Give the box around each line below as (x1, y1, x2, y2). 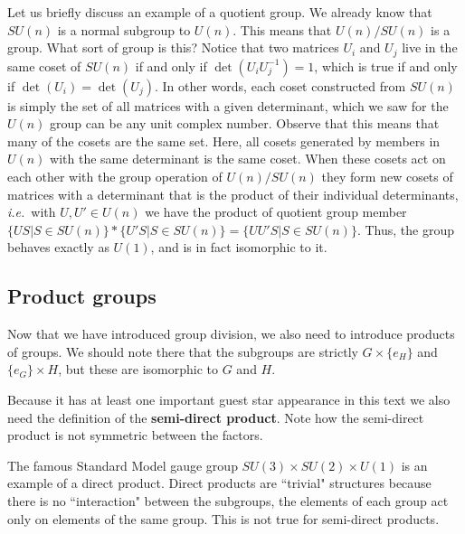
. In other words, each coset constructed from (154, 76, 406, 95)
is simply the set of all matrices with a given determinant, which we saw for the (7, 96, 449, 115)
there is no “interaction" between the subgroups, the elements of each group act (7, 491, 449, 510)
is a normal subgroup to (57, 20, 191, 39)
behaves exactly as (7, 238, 109, 257)
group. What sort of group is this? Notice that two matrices (7, 38, 339, 57)
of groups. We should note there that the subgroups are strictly (7, 342, 358, 361)
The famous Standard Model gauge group (7, 455, 238, 474)
